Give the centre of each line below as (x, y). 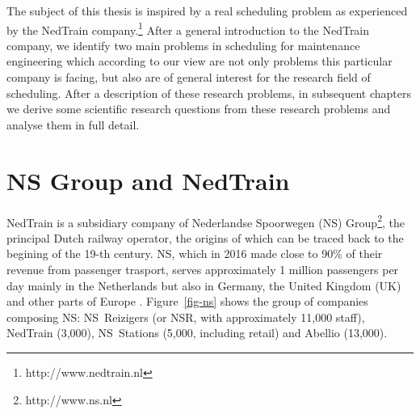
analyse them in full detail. (73, 124)
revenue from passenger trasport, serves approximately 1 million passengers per (203, 269)
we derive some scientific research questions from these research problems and (199, 109)
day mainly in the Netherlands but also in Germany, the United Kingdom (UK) (204, 285)
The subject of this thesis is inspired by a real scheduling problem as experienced (207, 11)
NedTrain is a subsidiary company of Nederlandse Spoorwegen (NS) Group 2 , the (206, 221)
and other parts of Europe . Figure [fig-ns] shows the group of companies (187, 301)
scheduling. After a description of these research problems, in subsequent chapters (209, 93)
